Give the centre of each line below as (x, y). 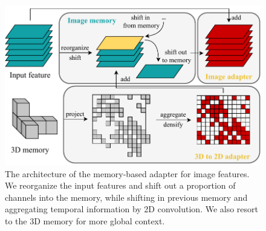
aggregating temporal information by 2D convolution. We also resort (132, 209)
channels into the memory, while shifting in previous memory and (126, 197)
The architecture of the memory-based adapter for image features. (127, 173)
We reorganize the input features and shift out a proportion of (120, 185)
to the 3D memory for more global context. (85, 221)
